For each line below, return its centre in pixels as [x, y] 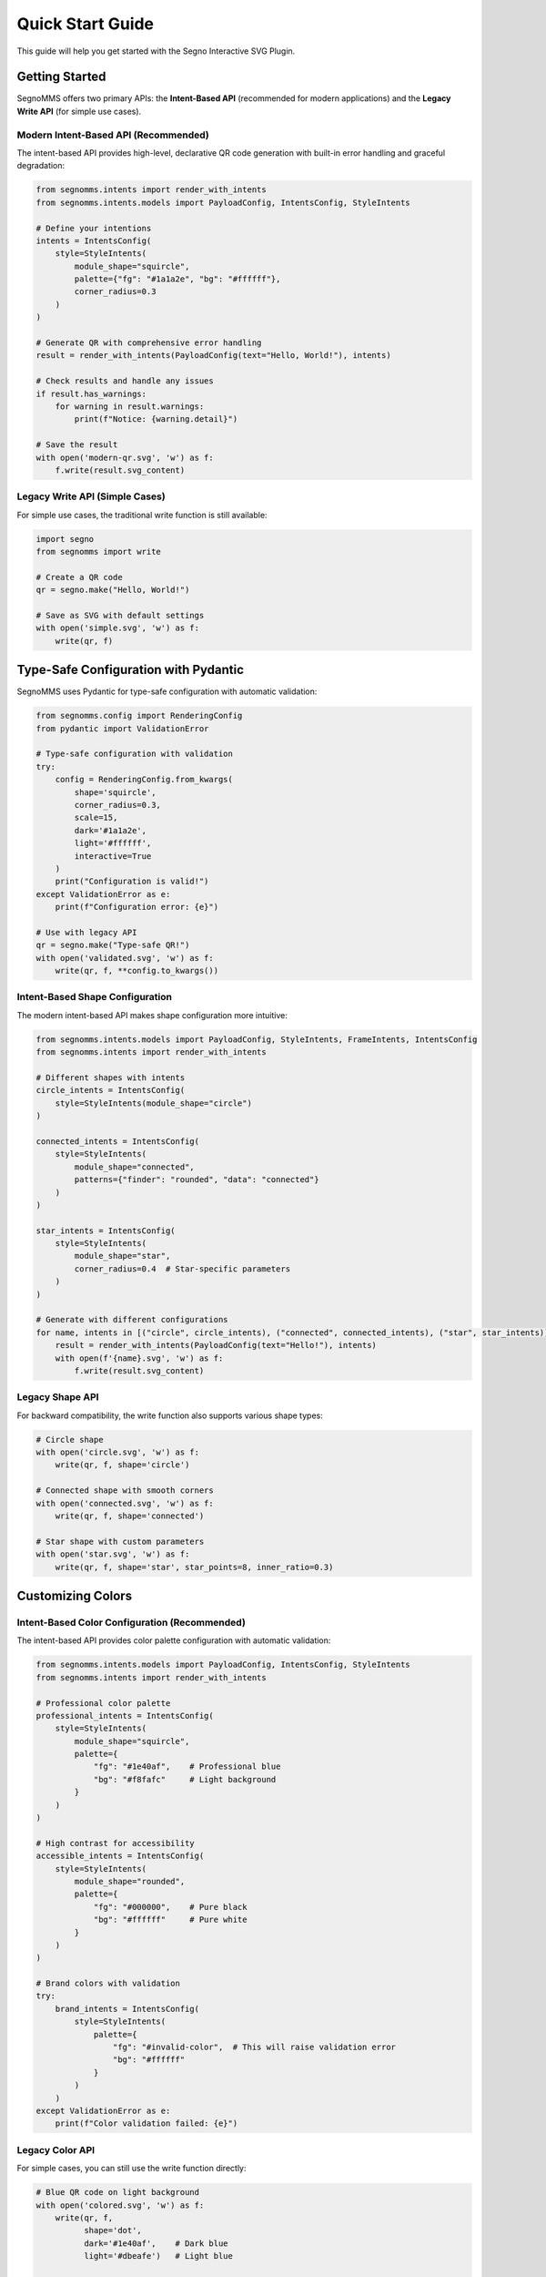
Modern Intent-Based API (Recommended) [113, 135]
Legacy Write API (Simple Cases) [91, 496]
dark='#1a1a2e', [111, 830]
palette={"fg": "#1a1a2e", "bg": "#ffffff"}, [177, 279]
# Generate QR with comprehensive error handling [149, 343]
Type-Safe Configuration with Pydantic [131, 670]
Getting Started [61, 77]
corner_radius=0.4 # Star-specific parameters [182, 1269]
